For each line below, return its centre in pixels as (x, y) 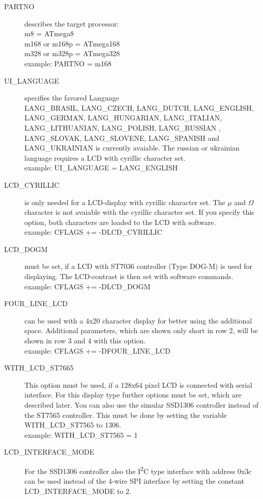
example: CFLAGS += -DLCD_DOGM (87, 286)
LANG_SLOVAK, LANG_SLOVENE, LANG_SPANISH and (122, 138)
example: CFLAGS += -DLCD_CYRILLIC (93, 232)
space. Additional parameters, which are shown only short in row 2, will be (141, 330)
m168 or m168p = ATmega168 (72, 43)
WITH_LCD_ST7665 (39, 368)
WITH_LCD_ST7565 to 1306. (73, 425)
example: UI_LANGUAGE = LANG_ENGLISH (101, 168)
